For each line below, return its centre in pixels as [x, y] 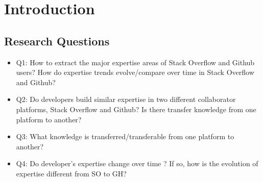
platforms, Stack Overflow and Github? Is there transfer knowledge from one [136, 109]
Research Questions [57, 41]
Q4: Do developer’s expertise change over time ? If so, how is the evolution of [137, 163]
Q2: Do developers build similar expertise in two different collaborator [126, 99]
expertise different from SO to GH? [71, 173]
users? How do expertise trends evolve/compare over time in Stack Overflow [135, 72]
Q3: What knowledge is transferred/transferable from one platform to [125, 136]
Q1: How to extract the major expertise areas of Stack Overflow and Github [135, 62]
